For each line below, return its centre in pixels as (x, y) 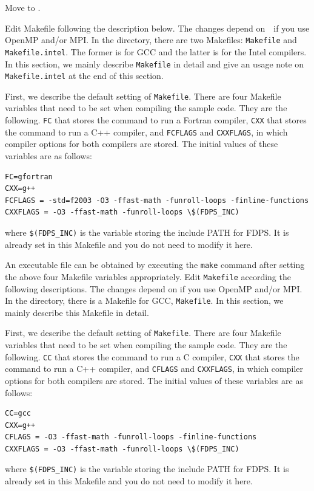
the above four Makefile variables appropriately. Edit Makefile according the (148, 276)
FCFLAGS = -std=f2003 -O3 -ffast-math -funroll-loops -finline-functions (157, 200)
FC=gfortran (29, 177)
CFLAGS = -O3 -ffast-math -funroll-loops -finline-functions (131, 437)
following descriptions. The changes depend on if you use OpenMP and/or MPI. (154, 288)
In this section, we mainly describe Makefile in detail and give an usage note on (155, 64)
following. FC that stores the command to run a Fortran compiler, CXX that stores (156, 120)
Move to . (23, 7)
